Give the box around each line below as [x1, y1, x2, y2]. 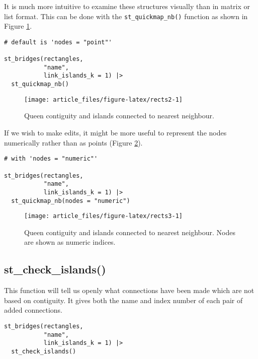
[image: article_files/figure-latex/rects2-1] [24, 96, 183, 103]
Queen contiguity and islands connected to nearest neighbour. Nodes [24, 227, 236, 237]
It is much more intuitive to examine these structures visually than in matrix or [4, 1, 250, 11]
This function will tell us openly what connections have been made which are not [4, 285, 254, 296]
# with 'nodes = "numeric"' [4, 155, 98, 163]
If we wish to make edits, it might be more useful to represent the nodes [4, 127, 227, 138]
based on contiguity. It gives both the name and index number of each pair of [4, 295, 243, 305]
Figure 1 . [4, 21, 32, 31]
